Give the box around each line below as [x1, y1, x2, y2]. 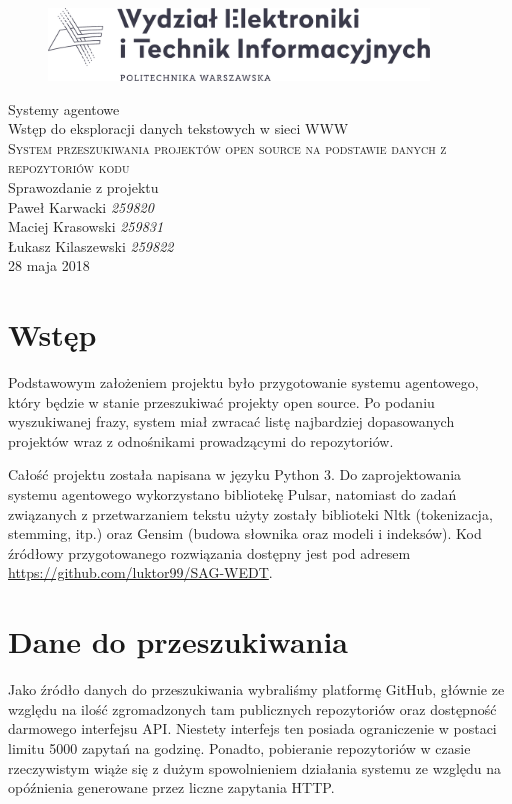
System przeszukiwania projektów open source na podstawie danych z [8, 137, 447, 158]
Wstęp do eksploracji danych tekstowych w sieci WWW [8, 118, 349, 139]
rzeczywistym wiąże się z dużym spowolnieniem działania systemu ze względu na [8, 757, 502, 778]
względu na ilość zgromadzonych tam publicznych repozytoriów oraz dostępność [8, 698, 497, 719]
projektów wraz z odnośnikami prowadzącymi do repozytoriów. [8, 430, 394, 451]
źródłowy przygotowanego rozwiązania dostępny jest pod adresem [8, 542, 411, 563]
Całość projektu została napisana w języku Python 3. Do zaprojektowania [8, 464, 462, 485]
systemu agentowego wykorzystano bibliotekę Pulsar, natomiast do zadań [8, 484, 457, 505]
